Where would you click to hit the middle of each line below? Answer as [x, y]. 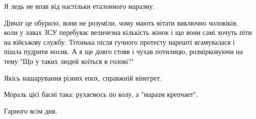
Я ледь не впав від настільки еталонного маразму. [79, 6]
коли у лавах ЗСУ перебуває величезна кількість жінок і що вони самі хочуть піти [128, 32]
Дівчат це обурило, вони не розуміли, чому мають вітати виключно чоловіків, [121, 22]
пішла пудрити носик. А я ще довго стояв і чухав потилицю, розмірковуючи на [124, 51]
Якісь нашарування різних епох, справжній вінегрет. [83, 77]
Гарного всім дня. [31, 110]
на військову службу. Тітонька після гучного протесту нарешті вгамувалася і [119, 42]
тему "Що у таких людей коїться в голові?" [69, 61]
